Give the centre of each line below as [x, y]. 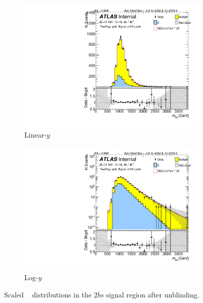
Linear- [35, 134]
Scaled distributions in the [48, 294]
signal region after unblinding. [153, 294]
